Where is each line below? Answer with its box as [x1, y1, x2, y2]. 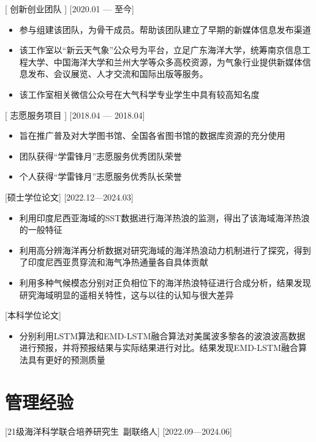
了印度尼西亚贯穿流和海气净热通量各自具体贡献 [19, 256, 208, 268]
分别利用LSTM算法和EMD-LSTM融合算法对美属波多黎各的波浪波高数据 [19, 329, 306, 342]
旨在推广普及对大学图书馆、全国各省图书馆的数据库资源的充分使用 [19, 129, 285, 142]
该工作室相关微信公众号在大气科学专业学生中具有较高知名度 [19, 87, 260, 100]
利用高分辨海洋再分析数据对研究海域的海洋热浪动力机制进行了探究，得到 [19, 243, 311, 256]
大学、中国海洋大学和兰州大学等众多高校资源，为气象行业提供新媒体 [28, 55, 303, 68]
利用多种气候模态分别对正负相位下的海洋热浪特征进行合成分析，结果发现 [19, 276, 311, 289]
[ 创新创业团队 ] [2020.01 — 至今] [5, 2, 134, 15]
